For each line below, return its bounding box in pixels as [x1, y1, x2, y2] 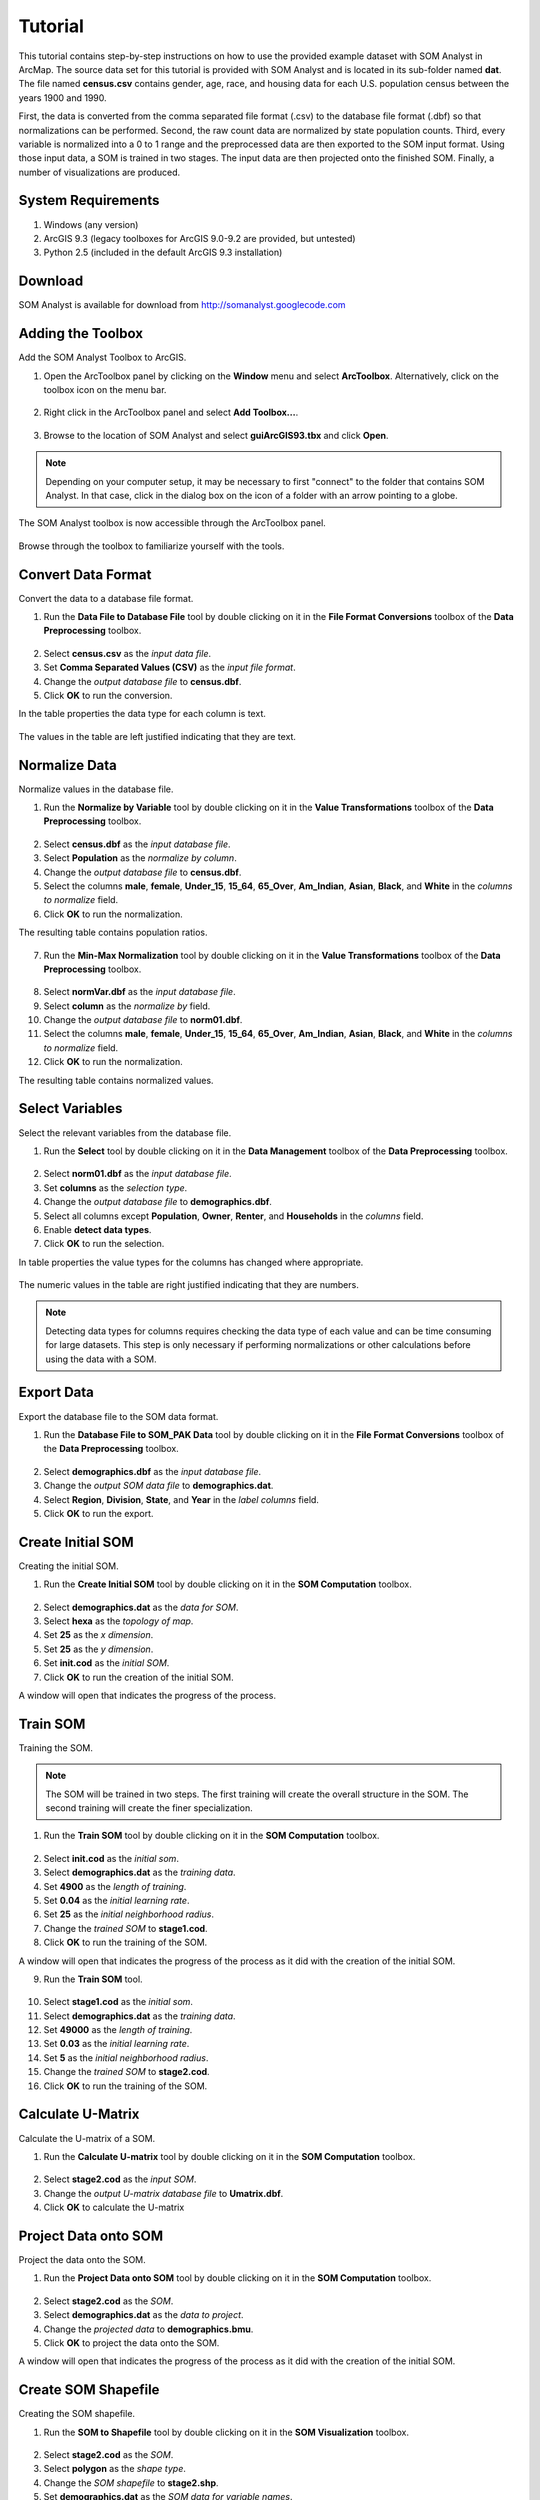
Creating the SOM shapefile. [18, 2408, 135, 2420]
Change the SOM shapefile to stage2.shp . [43, 2476, 219, 2489]
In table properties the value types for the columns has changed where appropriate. [18, 1256, 364, 1268]
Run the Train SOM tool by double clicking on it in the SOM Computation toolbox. [43, 1830, 380, 1842]
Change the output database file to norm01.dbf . [43, 1014, 243, 1026]
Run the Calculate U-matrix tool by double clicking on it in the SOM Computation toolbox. [43, 2150, 416, 2162]
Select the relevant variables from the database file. [18, 1126, 232, 1139]
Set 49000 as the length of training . [43, 2024, 193, 2036]
